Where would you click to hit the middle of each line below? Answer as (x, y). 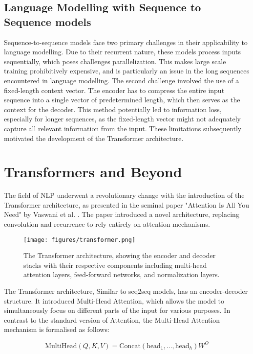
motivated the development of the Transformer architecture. (94, 138)
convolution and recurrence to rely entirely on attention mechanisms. (107, 224)
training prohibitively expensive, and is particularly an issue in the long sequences (126, 71)
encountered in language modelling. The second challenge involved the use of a (122, 80)
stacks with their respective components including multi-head (115, 265)
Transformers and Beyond (93, 172)
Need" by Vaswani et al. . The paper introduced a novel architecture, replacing (122, 214)
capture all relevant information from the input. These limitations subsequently (123, 128)
